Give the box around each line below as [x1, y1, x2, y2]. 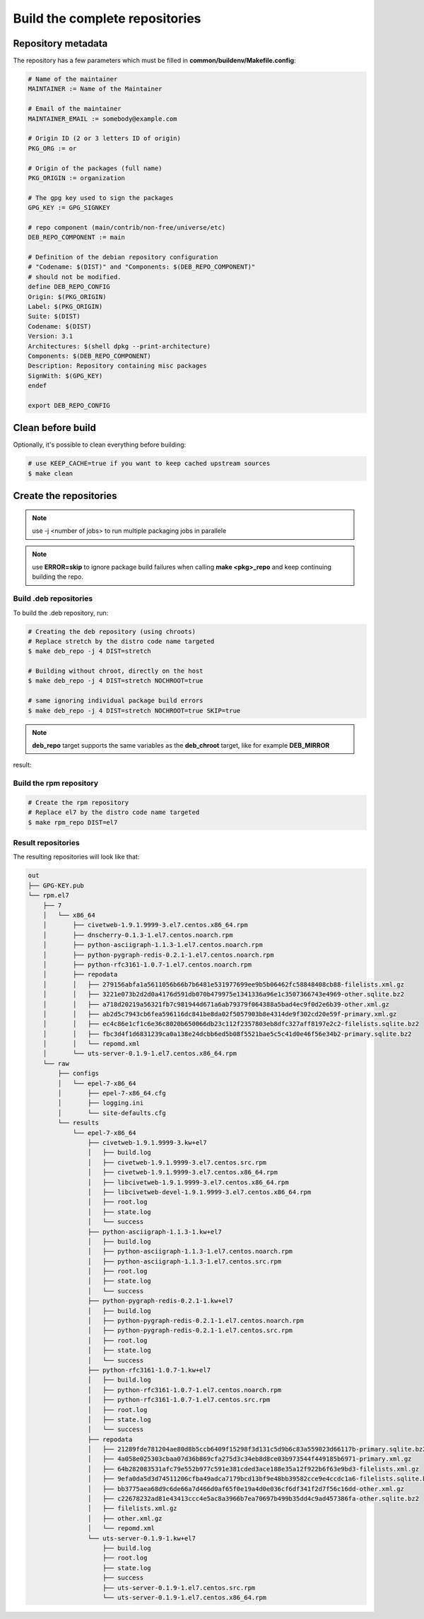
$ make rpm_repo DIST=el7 [28, 818, 118, 826]
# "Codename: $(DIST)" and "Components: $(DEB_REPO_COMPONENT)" [28, 263, 256, 271]
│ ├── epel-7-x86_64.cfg [57, 1089, 166, 1097]
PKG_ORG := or [28, 144, 77, 152]
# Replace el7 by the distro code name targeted [28, 808, 200, 816]
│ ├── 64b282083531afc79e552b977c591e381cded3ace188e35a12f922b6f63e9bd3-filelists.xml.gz [87, 1465, 420, 1473]
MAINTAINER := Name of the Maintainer [28, 85, 163, 93]
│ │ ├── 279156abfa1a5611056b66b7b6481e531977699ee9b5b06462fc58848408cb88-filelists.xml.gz [42, 980, 404, 989]
